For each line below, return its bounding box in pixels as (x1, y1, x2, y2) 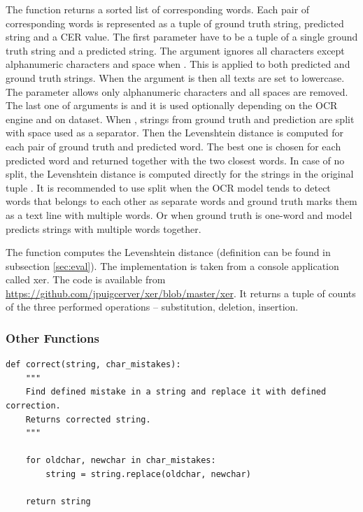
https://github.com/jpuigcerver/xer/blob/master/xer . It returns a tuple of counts (6, 285, 356, 300)
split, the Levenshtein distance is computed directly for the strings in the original (6, 166, 354, 181)
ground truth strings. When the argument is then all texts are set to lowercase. (6, 70, 345, 85)
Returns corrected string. (25, 414, 151, 425)
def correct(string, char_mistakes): (6, 360, 181, 370)
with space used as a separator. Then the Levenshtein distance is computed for (6, 125, 344, 140)
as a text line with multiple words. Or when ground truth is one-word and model (6, 207, 353, 222)
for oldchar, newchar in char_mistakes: (25, 455, 216, 466)
